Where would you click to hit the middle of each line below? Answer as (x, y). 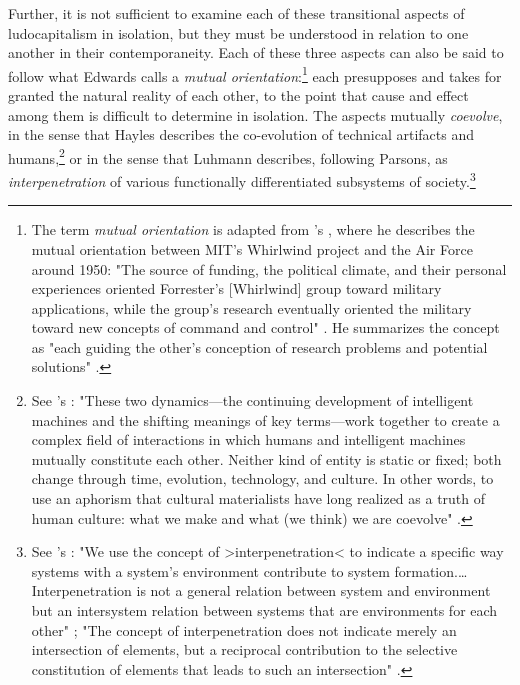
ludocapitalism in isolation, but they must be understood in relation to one (238, 32)
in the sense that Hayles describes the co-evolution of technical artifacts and (241, 134)
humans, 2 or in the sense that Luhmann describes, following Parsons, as (228, 156)
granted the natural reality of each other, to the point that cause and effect (238, 95)
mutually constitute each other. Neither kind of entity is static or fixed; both (266, 458)
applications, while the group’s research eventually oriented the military (251, 307)
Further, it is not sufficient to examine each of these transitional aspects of (236, 13)
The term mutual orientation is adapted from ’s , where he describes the (253, 229)
